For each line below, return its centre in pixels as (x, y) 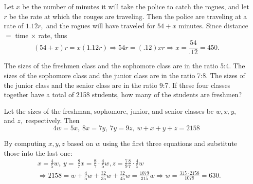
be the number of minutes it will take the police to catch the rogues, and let (136, 6)
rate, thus (53, 35)
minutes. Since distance (214, 26)
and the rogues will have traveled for (100, 26)
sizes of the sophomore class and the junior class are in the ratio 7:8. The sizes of (125, 75)
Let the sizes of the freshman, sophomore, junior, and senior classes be (109, 111)
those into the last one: (38, 153)
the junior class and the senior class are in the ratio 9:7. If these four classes (117, 85)
